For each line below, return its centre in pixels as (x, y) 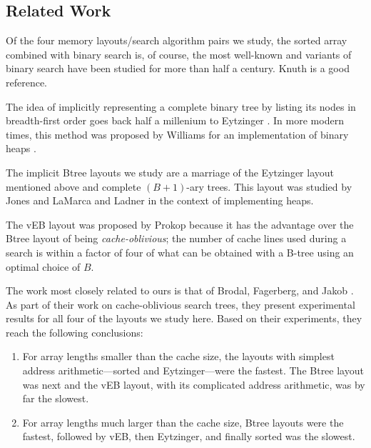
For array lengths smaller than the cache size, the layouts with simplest (178, 356)
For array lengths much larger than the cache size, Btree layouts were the (183, 422)
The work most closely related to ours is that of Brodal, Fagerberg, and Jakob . (180, 290)
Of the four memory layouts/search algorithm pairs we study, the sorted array (177, 40)
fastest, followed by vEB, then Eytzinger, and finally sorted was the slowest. (189, 436)
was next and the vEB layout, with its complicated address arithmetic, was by (194, 384)
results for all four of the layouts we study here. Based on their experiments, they (184, 318)
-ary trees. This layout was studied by (269, 186)
